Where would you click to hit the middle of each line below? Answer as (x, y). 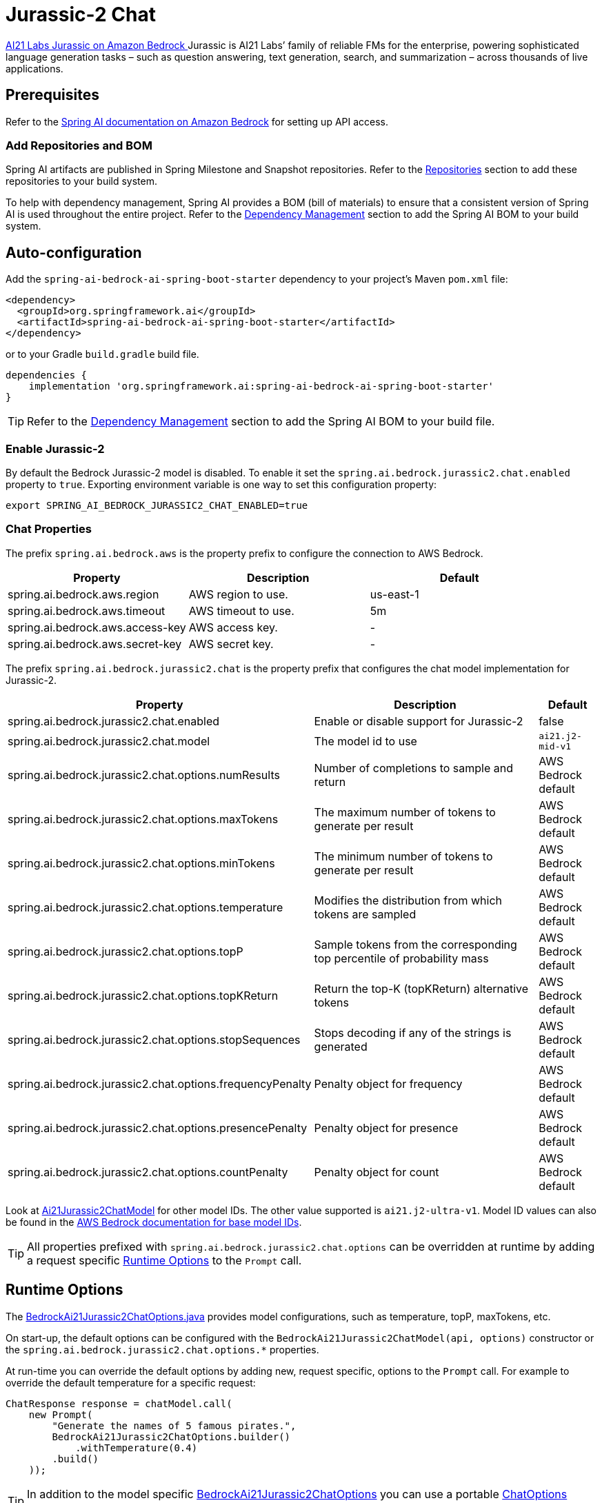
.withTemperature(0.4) (137, 1447)
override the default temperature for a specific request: (131, 1382)
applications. (34, 68)
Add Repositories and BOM (79, 145)
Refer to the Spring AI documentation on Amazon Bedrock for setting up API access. (197, 121)
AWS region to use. (238, 594)
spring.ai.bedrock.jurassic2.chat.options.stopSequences (154, 1039)
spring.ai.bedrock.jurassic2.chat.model (109, 741)
